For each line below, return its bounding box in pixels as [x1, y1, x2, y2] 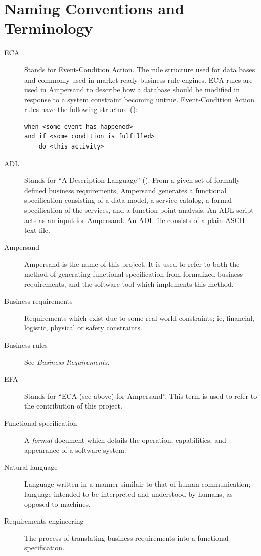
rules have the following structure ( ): [24, 104, 138, 115]
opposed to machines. [24, 498, 91, 509]
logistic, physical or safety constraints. [24, 322, 143, 333]
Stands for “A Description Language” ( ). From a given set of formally [24, 175, 240, 186]
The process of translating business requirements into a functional [24, 532, 229, 543]
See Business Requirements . [24, 356, 110, 367]
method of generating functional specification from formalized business [24, 269, 243, 279]
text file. [24, 225, 50, 235]
